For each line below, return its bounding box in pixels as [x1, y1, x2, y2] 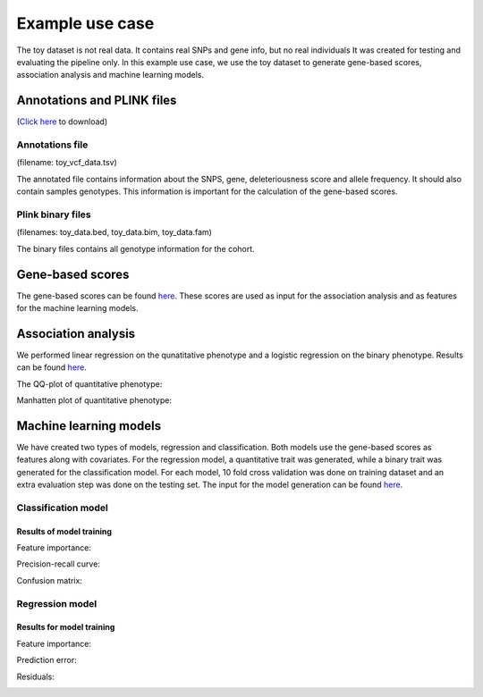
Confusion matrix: [16, 575, 82, 585]
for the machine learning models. [16, 302, 139, 313]
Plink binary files [16, 208, 91, 221]
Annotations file [16, 139, 89, 151]
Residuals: [16, 671, 55, 682]
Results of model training [16, 525, 112, 536]
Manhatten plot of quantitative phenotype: [16, 395, 172, 406]
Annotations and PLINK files [16, 93, 177, 108]
